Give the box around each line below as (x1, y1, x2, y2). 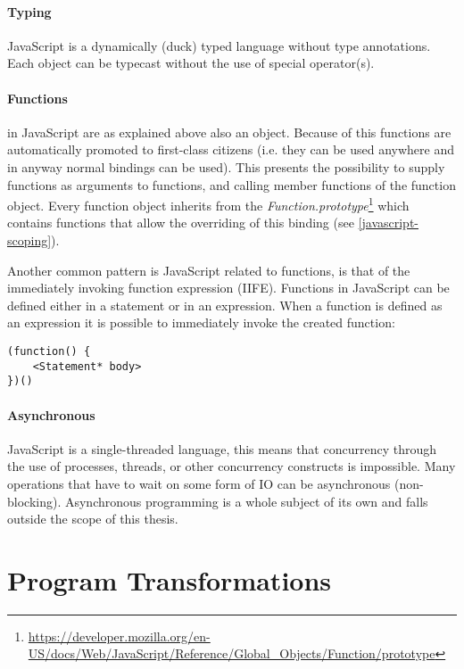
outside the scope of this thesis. (7, 509, 178, 528)
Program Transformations (7, 561, 332, 598)
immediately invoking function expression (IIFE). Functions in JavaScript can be (7, 278, 450, 297)
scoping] (7, 231, 52, 249)
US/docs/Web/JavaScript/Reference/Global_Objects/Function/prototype (28, 644, 435, 663)
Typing (7, 2, 52, 21)
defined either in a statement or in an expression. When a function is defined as (7, 295, 443, 314)
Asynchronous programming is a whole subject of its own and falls (64, 491, 428, 510)
